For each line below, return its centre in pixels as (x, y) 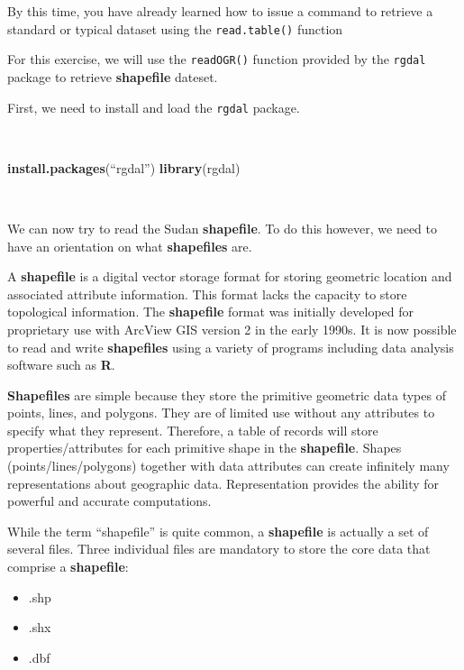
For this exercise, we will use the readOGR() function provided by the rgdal (217, 59)
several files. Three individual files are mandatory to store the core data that (219, 549)
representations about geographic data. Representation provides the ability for (223, 483)
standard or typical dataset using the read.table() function (175, 28)
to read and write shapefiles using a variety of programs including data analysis (231, 347)
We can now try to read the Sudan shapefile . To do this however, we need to (222, 228)
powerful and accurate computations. (109, 501)
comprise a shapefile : (68, 567)
